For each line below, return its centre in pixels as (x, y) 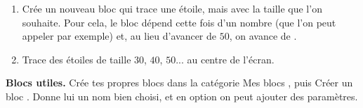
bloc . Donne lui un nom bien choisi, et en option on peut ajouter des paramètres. (182, 96)
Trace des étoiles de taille (77, 59)
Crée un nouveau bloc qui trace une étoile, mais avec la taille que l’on (172, 8)
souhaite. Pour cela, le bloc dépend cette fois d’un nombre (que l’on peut (179, 22)
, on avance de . (263, 36)
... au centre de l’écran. (225, 59)
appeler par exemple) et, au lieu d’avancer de (119, 36)
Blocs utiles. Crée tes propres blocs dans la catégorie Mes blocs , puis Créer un (179, 83)
